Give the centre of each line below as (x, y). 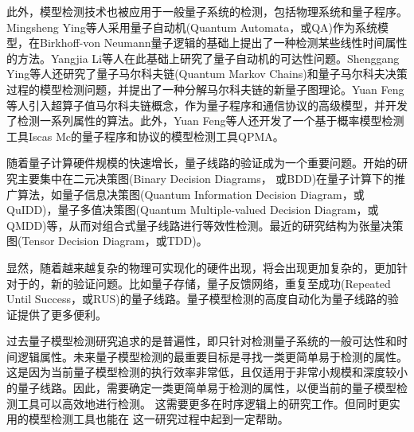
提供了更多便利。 (62, 314)
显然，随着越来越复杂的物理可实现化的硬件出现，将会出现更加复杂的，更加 (201, 267)
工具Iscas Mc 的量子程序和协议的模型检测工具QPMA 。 (145, 136)
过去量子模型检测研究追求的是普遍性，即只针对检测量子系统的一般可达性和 (201, 341)
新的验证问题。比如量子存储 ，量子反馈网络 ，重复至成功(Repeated (221, 283)
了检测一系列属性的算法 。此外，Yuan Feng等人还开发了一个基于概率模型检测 (205, 121)
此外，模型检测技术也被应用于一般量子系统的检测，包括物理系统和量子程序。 (207, 11)
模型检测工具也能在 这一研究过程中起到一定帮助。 (158, 419)
